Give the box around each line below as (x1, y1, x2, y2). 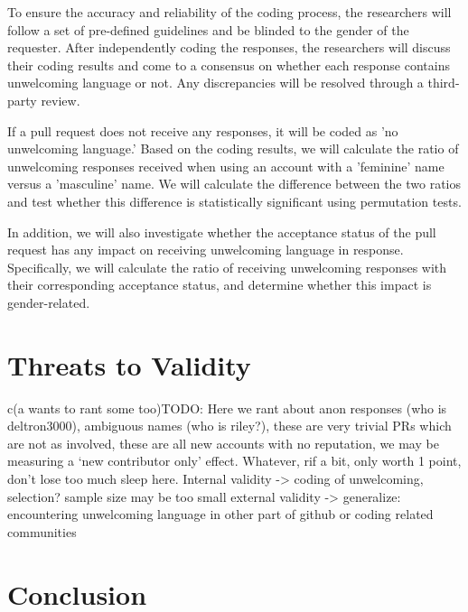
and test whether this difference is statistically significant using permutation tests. (7, 191, 462, 210)
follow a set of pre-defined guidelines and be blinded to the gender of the (7, 20, 409, 39)
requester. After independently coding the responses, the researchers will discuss (7, 38, 451, 57)
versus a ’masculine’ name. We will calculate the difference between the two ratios (7, 174, 462, 193)
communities (7, 522, 77, 541)
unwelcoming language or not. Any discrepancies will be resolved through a (7, 73, 424, 92)
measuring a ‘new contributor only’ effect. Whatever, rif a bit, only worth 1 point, (7, 451, 462, 470)
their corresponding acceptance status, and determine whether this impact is (7, 275, 432, 294)
